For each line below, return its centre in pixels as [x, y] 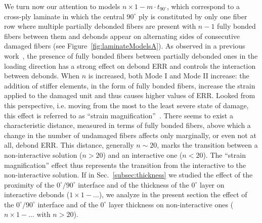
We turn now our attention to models [62, 6]
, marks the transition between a [207, 145]
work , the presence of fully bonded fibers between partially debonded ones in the [131, 55]
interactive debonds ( [37, 194]
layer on [212, 184]
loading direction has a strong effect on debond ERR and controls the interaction [130, 65]
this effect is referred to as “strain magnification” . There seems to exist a [119, 115]
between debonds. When [42, 76]
